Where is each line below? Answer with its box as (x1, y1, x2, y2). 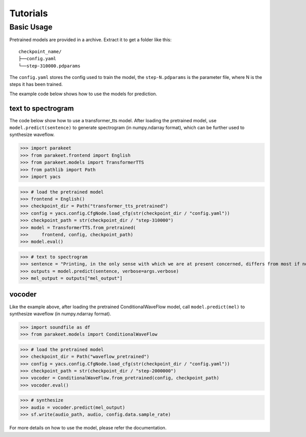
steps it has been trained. (9, 81, 63, 88)
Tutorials (9, 8, 48, 19)
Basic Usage (9, 22, 53, 32)
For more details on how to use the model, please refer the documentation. (9, 425, 167, 431)
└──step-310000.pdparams (18, 63, 81, 69)
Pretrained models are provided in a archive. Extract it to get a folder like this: (9, 37, 172, 43)
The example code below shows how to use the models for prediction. (9, 91, 158, 97)
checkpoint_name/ (18, 48, 62, 54)
